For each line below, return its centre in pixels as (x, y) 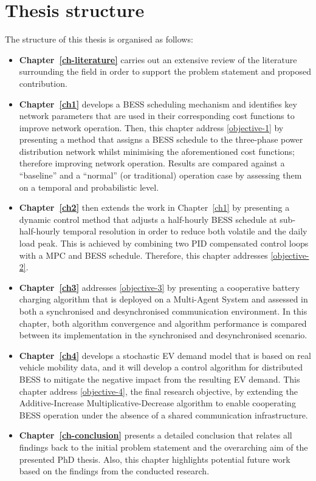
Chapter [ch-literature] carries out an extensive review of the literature (158, 59)
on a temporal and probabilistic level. (89, 187)
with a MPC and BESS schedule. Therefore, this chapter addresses (143, 255)
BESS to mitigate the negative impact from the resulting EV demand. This (160, 379)
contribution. (43, 83)
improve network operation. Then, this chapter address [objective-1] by (151, 127)
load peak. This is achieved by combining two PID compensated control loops (164, 243)
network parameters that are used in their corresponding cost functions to (157, 116)
